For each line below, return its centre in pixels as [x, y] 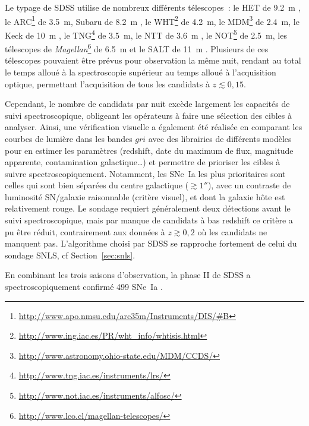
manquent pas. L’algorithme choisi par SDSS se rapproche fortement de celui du [151, 243]
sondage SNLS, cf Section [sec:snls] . [70, 255]
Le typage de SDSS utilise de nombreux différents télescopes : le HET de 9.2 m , [153, 7]
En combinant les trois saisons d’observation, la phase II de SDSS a [128, 275]
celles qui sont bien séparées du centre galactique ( [97, 185]
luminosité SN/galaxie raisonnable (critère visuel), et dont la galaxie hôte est [145, 196]
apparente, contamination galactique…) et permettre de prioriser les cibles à [143, 162]
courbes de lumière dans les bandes [69, 138]
